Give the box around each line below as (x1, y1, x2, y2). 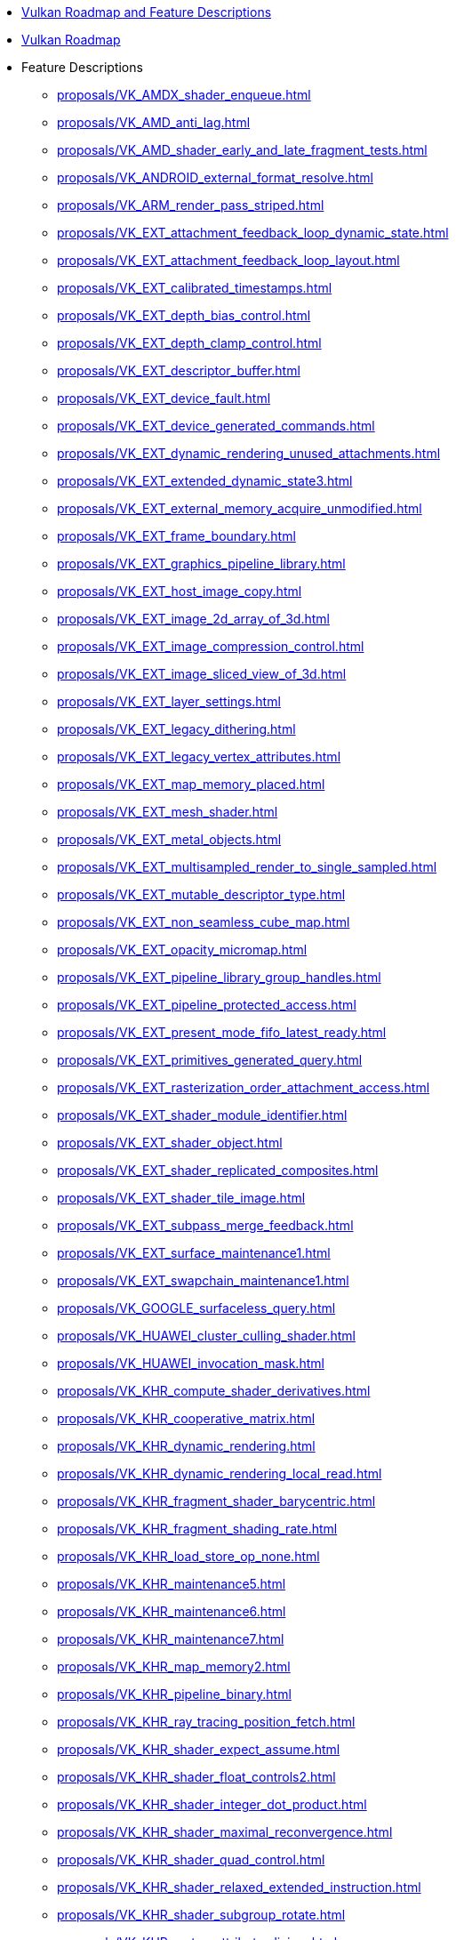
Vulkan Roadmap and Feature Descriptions (21, 4, 272, 20)
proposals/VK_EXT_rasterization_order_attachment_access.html (57, 1080, 430, 1095)
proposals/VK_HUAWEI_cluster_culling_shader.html (57, 1328, 356, 1343)
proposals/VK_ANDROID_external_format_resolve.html (57, 170, 373, 185)
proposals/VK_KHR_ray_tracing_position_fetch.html (57, 1714, 356, 1729)
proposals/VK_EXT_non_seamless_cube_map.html (57, 914, 350, 930)
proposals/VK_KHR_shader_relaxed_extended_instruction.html (57, 1880, 421, 1895)
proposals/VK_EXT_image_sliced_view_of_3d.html (57, 666, 347, 681)
